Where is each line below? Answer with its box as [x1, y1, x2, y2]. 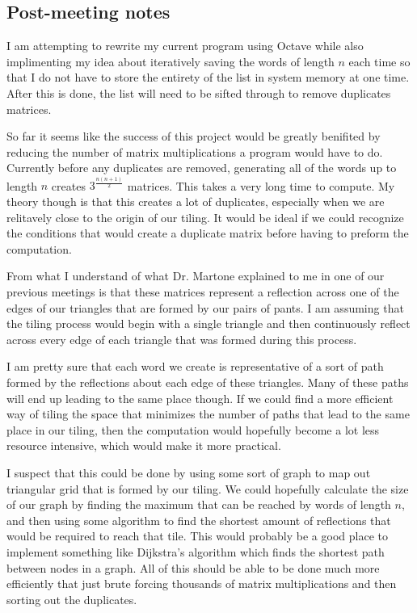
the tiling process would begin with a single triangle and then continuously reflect [6, 315, 411, 332]
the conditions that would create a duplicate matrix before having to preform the [6, 225, 409, 241]
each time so [348, 52, 411, 69]
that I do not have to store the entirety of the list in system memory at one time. [6, 69, 410, 86]
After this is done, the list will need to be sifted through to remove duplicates [6, 84, 391, 101]
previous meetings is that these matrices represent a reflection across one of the [6, 283, 399, 300]
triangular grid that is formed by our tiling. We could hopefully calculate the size [6, 480, 409, 497]
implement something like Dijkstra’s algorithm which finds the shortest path [6, 543, 385, 560]
